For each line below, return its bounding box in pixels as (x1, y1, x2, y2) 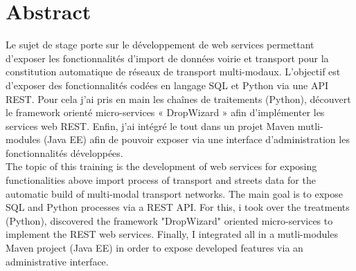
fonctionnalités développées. (6, 145, 123, 160)
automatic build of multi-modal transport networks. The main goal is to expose (6, 186, 343, 200)
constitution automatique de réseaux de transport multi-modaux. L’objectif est (6, 64, 341, 79)
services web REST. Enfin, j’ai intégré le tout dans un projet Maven (6, 118, 295, 133)
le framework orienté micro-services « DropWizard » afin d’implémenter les (6, 105, 325, 120)
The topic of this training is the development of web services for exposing (6, 159, 317, 174)
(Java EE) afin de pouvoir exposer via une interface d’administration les (43, 132, 350, 147)
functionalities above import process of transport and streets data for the (6, 173, 316, 187)
